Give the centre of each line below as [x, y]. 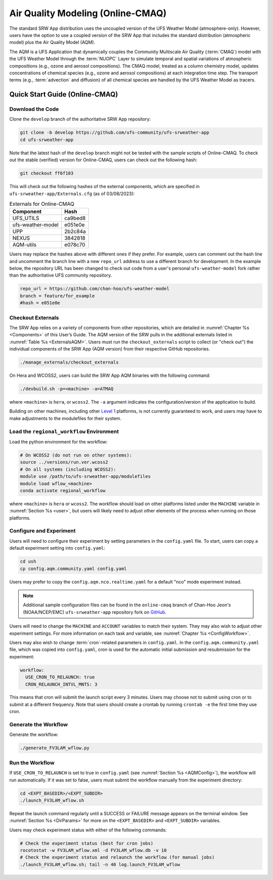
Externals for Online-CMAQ [42, 204]
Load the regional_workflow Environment [64, 431]
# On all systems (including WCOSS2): [68, 469]
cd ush [28, 562]
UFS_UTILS [26, 218]
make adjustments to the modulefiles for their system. [65, 418]
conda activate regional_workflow [63, 490]
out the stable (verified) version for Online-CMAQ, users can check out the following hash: [103, 160]
